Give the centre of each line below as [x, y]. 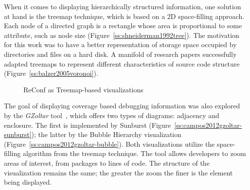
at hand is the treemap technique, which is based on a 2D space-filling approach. [124, 16]
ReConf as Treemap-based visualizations [83, 89]
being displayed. [28, 182]
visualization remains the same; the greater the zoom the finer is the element [118, 172]
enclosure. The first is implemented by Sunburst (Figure [88, 125]
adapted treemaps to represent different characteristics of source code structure [122, 63]
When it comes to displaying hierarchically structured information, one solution [123, 6]
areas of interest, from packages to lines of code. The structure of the [107, 163]
